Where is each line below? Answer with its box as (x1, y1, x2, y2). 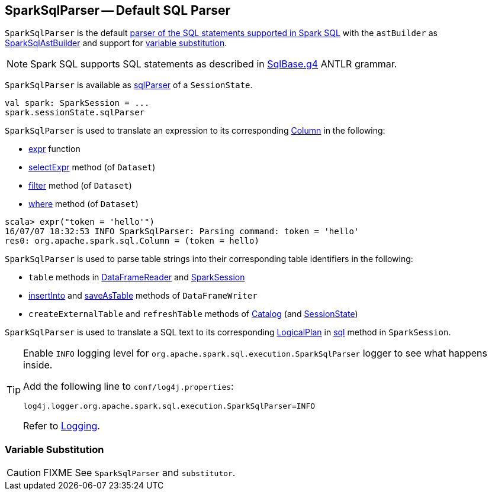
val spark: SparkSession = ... (5, 98, 150, 108)
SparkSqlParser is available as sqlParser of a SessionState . (5, 80, 253, 90)
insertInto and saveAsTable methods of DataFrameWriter (28, 290, 258, 301)
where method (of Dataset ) (28, 199, 139, 209)
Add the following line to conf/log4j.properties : (23, 380, 234, 393)
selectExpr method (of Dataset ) (28, 162, 156, 173)
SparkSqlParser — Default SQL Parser (5, 3, 231, 18)
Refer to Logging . (23, 420, 100, 432)
